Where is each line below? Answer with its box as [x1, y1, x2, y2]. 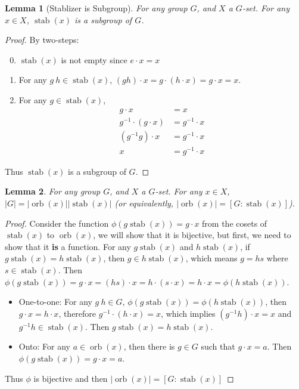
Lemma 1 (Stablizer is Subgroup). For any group [5, 2, 188, 14]
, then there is [123, 340, 175, 353]
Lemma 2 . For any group [5, 185, 101, 197]
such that [201, 340, 235, 353]
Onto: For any [18, 340, 70, 353]
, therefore [58, 307, 96, 319]
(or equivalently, [114, 197, 174, 209]
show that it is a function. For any [5, 240, 131, 252]
